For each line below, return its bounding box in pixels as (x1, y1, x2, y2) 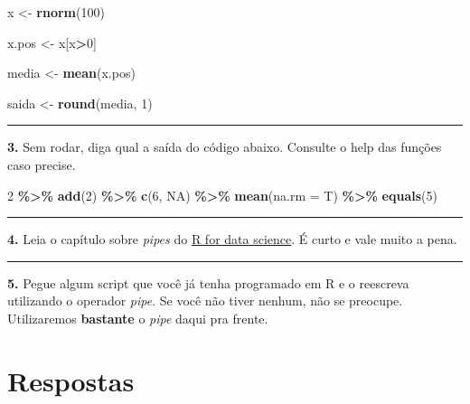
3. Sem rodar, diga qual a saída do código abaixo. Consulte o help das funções (7, 137, 442, 156)
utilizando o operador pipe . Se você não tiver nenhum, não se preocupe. (7, 291, 403, 310)
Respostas (7, 362, 135, 399)
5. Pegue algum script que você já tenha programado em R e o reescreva (7, 273, 409, 292)
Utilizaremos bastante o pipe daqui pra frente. (7, 308, 268, 327)
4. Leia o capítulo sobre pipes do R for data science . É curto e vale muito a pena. (7, 230, 457, 249)
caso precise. (7, 155, 76, 174)
